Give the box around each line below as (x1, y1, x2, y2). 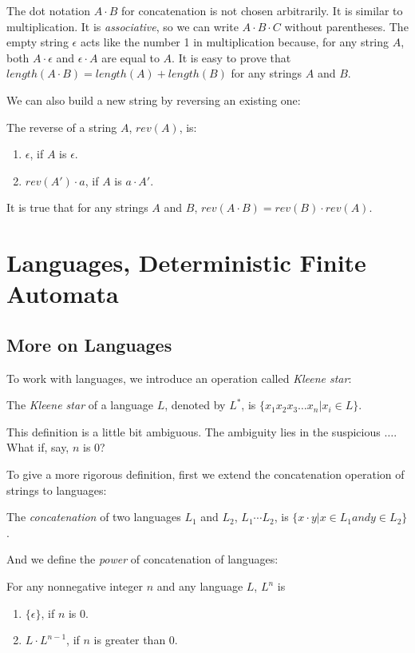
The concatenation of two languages (6, 508, 181, 525)
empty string (6, 34, 69, 50)
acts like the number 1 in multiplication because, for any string (80, 34, 389, 50)
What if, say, (6, 439, 69, 456)
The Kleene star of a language (6, 396, 154, 413)
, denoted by (164, 396, 226, 413)
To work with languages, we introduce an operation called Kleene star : (6, 369, 352, 386)
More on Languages (6, 332, 172, 356)
